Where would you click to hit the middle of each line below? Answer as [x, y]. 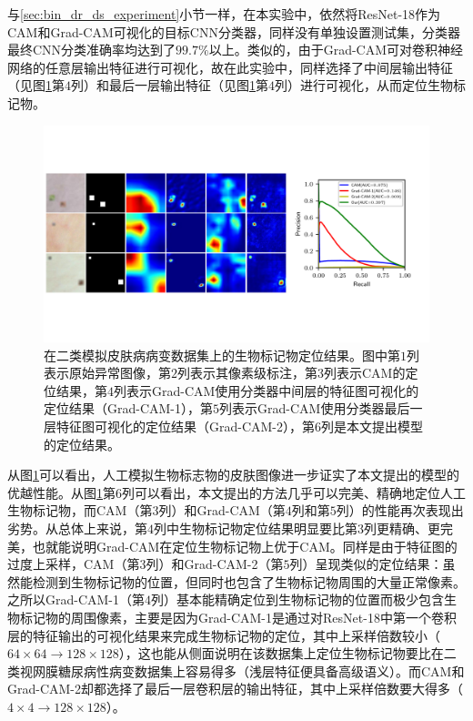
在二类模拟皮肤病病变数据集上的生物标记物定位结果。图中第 [222, 355]
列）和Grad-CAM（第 [222, 510]
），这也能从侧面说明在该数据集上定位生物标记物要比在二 [287, 653]
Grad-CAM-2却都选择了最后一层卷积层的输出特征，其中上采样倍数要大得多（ [236, 689]
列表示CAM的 [365, 373]
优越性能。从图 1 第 [61, 492]
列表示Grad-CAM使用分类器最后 [315, 408]
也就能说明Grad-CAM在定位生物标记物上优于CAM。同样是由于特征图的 [245, 546]
